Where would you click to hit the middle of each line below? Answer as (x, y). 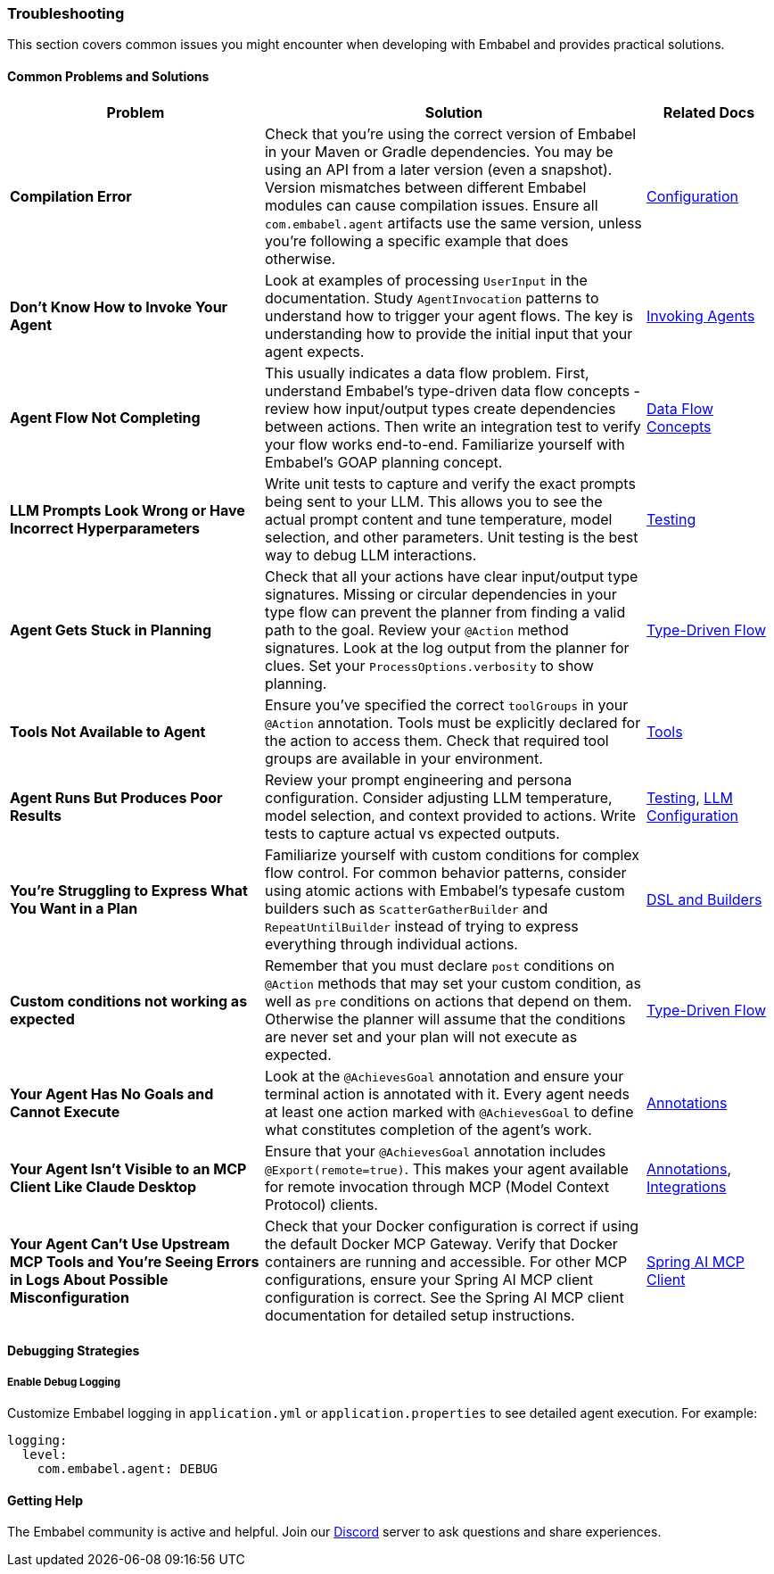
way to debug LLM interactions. (371, 555)
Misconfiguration (70, 1297)
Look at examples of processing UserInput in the (426, 280)
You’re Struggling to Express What (129, 890)
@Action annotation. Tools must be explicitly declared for (453, 722)
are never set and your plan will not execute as (421, 1036)
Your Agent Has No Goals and (112, 1094)
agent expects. (314, 351)
